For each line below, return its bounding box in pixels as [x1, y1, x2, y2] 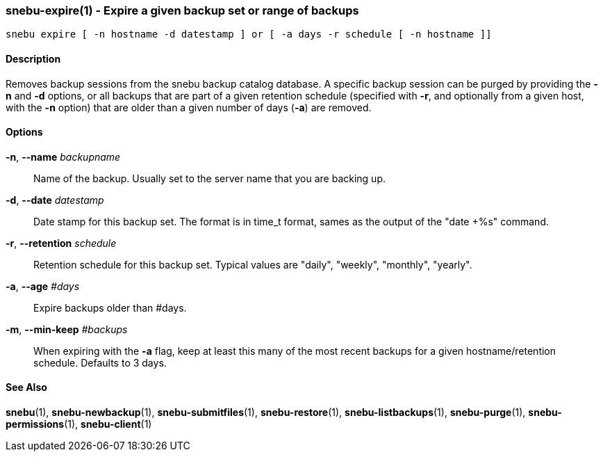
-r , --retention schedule [6, 236, 117, 249]
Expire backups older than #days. [33, 301, 187, 314]
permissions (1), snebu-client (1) [6, 418, 152, 431]
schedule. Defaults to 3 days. [33, 356, 167, 369]
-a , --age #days [6, 280, 80, 292]
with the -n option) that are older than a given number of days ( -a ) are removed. [6, 101, 372, 113]
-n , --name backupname [6, 150, 121, 163]
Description [6, 52, 61, 65]
